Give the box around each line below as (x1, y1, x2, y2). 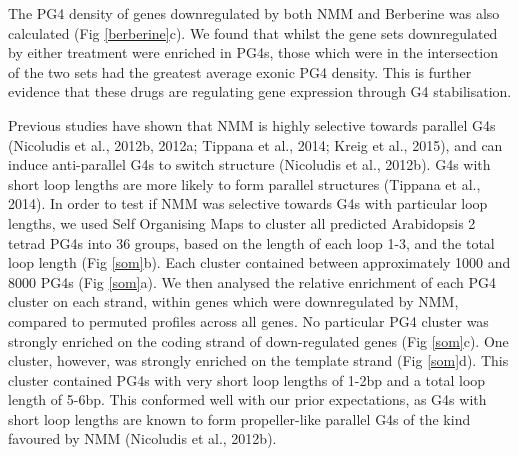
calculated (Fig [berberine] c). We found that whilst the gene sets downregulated (8, 22, 498, 43)
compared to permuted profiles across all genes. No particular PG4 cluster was (8, 310, 489, 331)
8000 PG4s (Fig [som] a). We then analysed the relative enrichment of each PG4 (8, 271, 496, 292)
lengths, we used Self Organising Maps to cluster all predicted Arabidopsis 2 (8, 212, 476, 233)
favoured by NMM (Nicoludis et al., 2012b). (8, 428, 277, 449)
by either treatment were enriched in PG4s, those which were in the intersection (8, 42, 498, 63)
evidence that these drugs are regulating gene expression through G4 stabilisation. (8, 81, 512, 102)
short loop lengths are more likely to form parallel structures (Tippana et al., (8, 173, 481, 194)
